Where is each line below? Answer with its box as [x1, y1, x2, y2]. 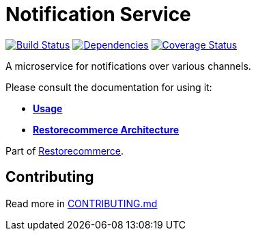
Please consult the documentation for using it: [5, 81, 212, 93]
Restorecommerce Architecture [33, 123, 180, 135]
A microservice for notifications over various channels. [5, 60, 251, 72]
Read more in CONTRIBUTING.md [5, 197, 158, 209]
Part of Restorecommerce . [5, 144, 124, 157]
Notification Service [5, 3, 191, 26]
